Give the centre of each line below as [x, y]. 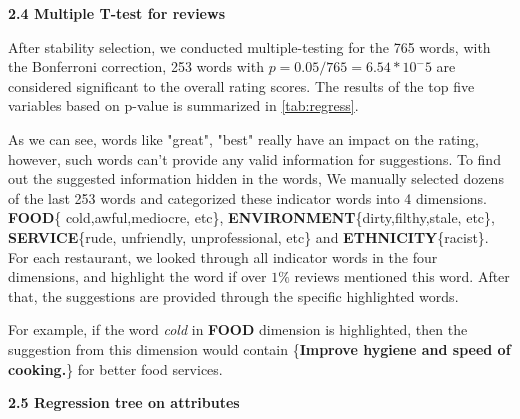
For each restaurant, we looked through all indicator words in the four [223, 256]
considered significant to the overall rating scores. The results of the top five [241, 85]
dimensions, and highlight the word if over [137, 276]
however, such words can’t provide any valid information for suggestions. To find [254, 158]
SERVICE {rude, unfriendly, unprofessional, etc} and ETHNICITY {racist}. [248, 236]
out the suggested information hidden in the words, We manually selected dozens [256, 178]
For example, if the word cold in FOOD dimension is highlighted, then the [238, 329]
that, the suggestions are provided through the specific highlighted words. [233, 295]
